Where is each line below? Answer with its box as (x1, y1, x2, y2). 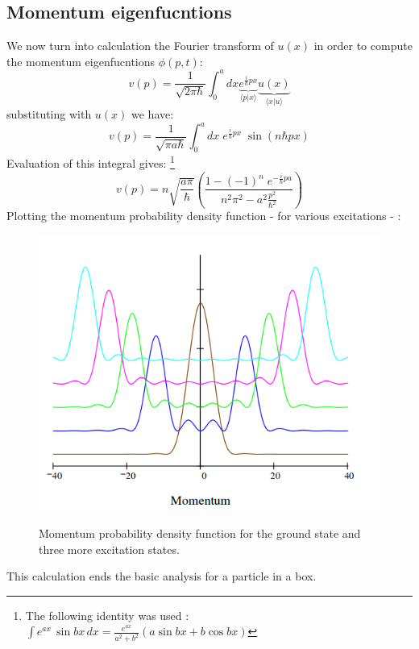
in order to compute (313, 37, 413, 54)
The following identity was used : (25, 606, 189, 623)
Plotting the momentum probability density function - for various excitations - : (6, 207, 401, 224)
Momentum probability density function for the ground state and (39, 525, 361, 542)
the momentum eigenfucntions (6, 52, 156, 69)
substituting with (6, 106, 92, 123)
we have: (131, 106, 174, 123)
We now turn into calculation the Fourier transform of (6, 37, 274, 54)
